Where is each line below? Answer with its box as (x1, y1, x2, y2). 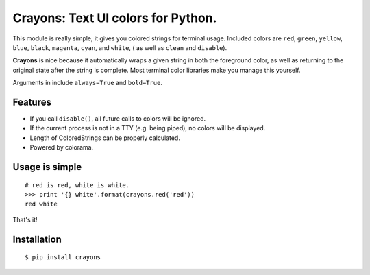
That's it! (12, 215, 38, 224)
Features (12, 96, 51, 108)
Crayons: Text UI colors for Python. (12, 10, 217, 25)
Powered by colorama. (29, 143, 94, 152)
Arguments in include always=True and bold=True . (12, 79, 162, 87)
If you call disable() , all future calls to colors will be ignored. (29, 115, 206, 123)
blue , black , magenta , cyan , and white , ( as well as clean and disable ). (12, 43, 227, 51)
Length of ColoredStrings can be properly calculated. (29, 134, 181, 142)
